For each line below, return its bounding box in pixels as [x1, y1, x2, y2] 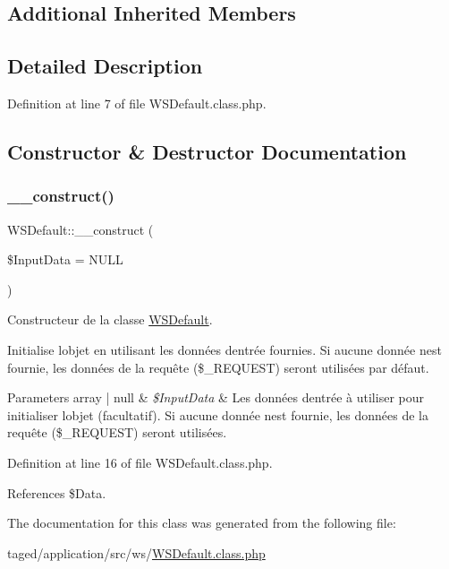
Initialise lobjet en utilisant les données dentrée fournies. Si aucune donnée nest [7, 340, 442, 358]
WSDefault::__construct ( [7, 220, 154, 238]
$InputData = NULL [7, 250, 123, 269]
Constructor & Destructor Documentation [7, 137, 407, 165]
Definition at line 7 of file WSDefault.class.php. [7, 93, 267, 112]
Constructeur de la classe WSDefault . [7, 310, 213, 329]
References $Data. [7, 483, 106, 502]
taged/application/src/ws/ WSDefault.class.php [7, 543, 266, 562]
